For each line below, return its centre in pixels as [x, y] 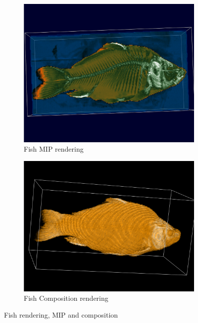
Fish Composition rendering [66, 298]
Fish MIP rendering [54, 149]
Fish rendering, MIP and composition [61, 314]
